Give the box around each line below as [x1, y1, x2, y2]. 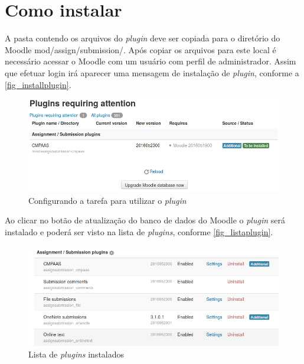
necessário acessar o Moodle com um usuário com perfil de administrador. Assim [5, 55, 296, 67]
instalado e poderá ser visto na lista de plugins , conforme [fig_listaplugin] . [5, 225, 273, 238]
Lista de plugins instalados [28, 347, 125, 360]
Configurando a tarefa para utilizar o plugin [28, 194, 187, 206]
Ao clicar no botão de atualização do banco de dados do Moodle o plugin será [5, 214, 285, 226]
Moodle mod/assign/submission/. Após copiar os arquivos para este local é [5, 43, 276, 56]
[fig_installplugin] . [5, 78, 71, 90]
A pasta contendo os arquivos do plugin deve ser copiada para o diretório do [5, 32, 280, 44]
